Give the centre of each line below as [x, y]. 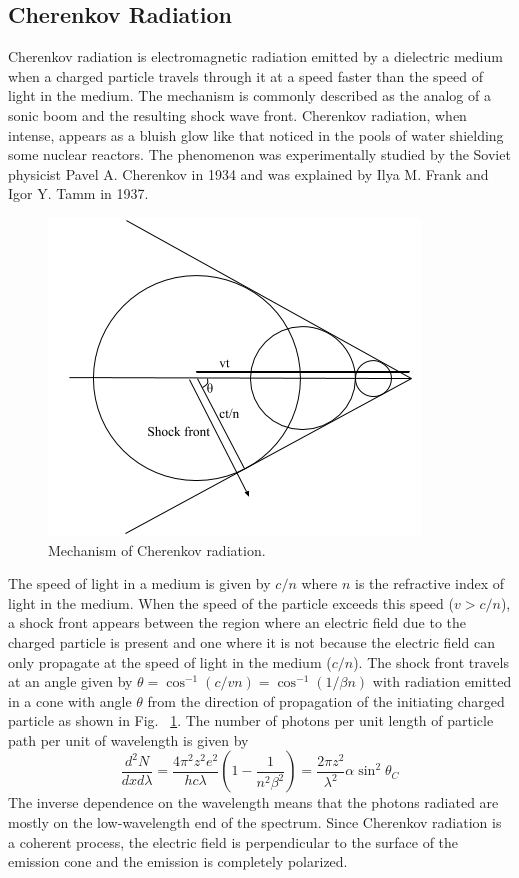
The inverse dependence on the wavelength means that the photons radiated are [253, 802]
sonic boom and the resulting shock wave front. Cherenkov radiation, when [237, 114]
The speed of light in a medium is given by [139, 583]
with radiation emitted [442, 681]
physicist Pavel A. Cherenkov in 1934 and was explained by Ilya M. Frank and [248, 173]
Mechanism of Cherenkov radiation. [157, 549]
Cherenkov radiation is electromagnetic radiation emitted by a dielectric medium [255, 56]
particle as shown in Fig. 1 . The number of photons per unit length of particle [251, 720]
